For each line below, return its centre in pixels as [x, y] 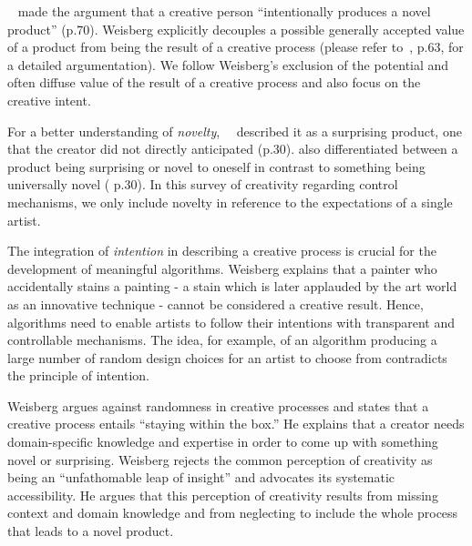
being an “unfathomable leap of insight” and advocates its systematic [201, 477]
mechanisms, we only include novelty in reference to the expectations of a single [230, 202]
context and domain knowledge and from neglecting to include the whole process [233, 513]
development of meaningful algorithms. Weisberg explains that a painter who [222, 268]
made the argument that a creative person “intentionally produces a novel [224, 11]
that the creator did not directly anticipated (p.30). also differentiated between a [233, 149]
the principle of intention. [79, 375]
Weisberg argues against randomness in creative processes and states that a [218, 405]
